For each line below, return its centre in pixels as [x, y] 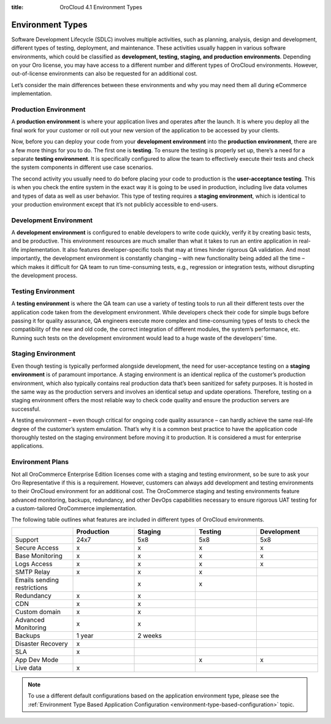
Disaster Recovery [42, 644]
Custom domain [38, 612]
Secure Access [37, 548]
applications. [28, 446]
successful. [26, 409]
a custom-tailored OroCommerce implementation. [74, 508]
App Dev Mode [37, 660]
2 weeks [150, 636]
